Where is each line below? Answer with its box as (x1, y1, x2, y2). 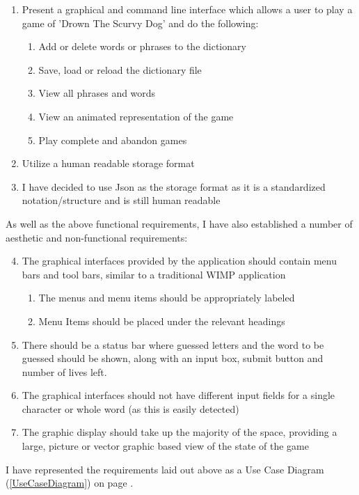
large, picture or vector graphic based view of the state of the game (22, 439, 309, 453)
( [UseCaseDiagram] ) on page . (6, 476, 134, 490)
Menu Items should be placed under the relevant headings (38, 313, 285, 328)
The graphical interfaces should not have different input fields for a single (22, 388, 335, 402)
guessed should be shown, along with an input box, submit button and (22, 351, 324, 366)
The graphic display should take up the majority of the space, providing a (22, 425, 337, 439)
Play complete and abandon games (38, 132, 187, 147)
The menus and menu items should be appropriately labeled (38, 290, 295, 305)
